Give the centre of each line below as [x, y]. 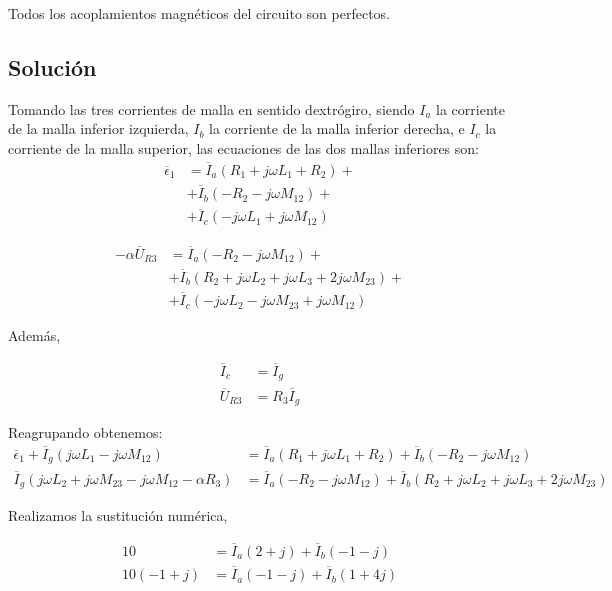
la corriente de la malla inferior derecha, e [337, 128]
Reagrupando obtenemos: [85, 432]
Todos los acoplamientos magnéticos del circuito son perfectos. [199, 13]
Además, [34, 335]
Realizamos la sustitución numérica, [118, 515]
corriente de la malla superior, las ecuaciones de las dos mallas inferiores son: [243, 147]
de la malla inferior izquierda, [98, 128]
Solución [52, 66]
